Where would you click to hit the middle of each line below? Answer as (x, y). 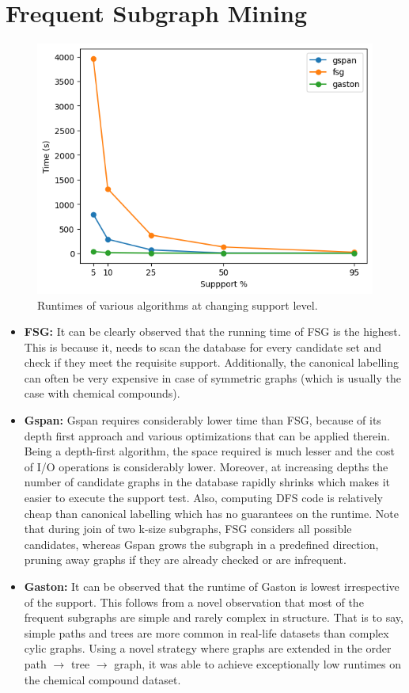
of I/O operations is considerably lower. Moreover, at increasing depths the (206, 466)
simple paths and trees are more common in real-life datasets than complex (206, 632)
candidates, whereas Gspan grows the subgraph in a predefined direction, (201, 544)
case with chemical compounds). (102, 393)
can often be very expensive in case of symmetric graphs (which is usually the (212, 377)
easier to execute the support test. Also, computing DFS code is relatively (203, 498)
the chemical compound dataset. (102, 679)
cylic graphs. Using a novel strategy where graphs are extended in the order (208, 648)
